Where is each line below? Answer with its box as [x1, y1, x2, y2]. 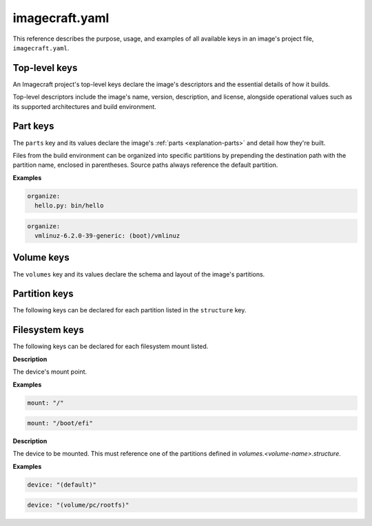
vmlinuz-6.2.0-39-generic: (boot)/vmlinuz [34, 232, 180, 240]
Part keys [12, 121, 54, 132]
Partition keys [12, 288, 74, 300]
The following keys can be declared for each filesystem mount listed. [12, 342, 209, 351]
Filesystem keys [12, 324, 84, 336]
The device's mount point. [12, 367, 87, 376]
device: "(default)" [27, 481, 96, 489]
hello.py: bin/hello [34, 202, 104, 210]
